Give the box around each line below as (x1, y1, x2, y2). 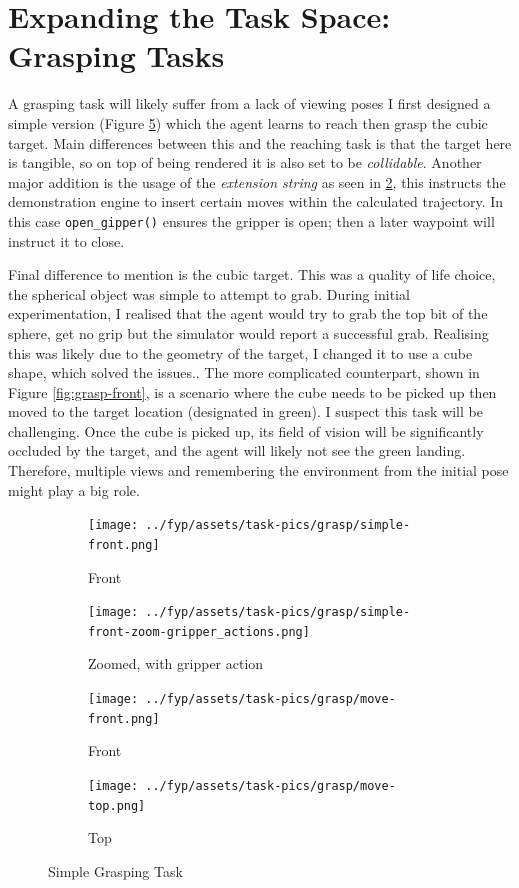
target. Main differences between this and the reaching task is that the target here (8, 132, 512, 153)
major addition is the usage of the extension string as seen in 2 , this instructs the (8, 171, 506, 192)
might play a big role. (8, 479, 140, 500)
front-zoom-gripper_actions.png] (88, 624, 310, 639)
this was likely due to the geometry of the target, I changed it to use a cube (8, 342, 473, 363)
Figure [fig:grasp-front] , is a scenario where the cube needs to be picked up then (8, 381, 497, 402)
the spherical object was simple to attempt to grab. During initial (8, 283, 410, 304)
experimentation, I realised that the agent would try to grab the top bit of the (8, 303, 488, 324)
